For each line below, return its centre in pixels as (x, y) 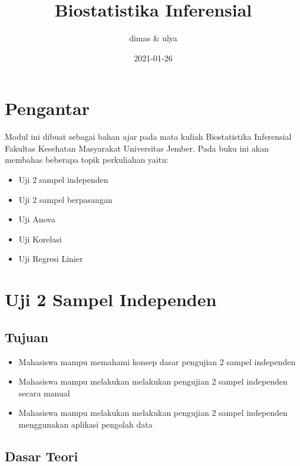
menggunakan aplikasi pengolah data (85, 424)
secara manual (44, 393)
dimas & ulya (153, 38)
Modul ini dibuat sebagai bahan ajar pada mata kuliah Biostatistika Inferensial (148, 137)
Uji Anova (37, 219)
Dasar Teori (42, 456)
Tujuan (27, 337)
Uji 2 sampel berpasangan (65, 199)
